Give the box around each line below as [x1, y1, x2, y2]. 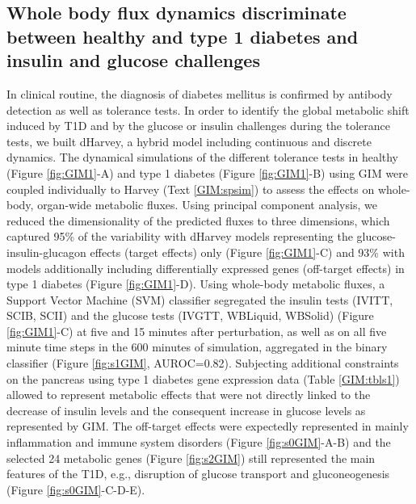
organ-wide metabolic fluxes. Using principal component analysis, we [37, 196, 377, 213]
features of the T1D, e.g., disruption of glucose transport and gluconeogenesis [6, 465, 390, 482]
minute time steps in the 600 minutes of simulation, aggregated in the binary [6, 338, 388, 355]
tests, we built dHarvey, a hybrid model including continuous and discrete [6, 132, 372, 149]
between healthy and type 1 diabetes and [6, 23, 359, 48]
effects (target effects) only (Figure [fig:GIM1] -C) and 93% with [90, 243, 405, 260]
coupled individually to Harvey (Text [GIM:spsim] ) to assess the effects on [6, 180, 375, 197]
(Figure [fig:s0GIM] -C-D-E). [6, 481, 145, 498]
